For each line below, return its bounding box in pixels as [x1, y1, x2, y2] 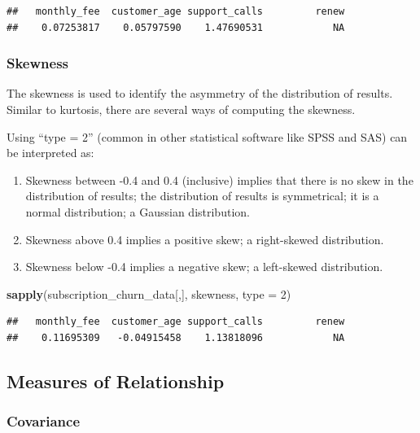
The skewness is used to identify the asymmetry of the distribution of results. [7, 85, 393, 102]
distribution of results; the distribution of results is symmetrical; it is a [25, 187, 379, 204]
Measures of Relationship [7, 368, 225, 393]
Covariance [7, 411, 81, 431]
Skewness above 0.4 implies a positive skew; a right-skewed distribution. [25, 230, 384, 247]
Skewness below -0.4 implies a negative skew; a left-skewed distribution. [25, 258, 383, 275]
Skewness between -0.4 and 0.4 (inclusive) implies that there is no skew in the [25, 171, 413, 188]
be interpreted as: [7, 144, 94, 161]
